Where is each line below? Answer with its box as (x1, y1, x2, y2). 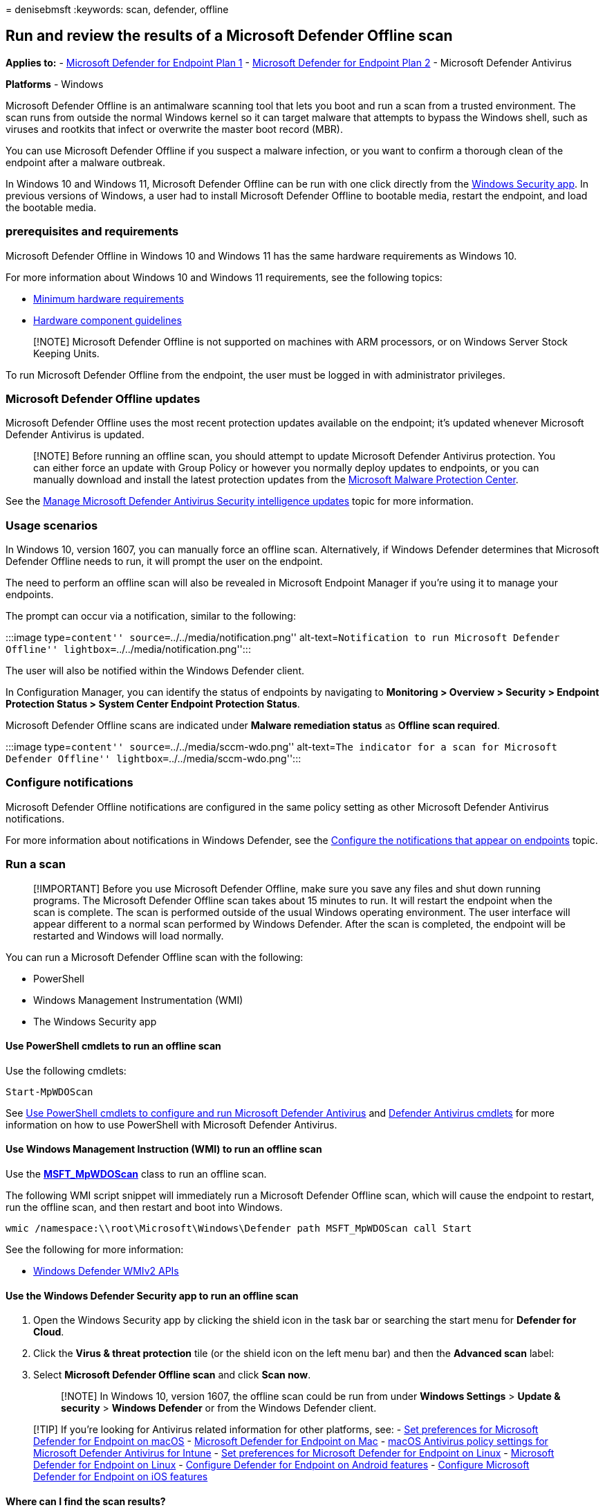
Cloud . (33, 1326, 64, 1338)
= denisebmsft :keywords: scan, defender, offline (6, 3, 229, 15)
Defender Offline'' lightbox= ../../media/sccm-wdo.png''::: (6, 753, 301, 765)
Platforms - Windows (6, 78, 104, 90)
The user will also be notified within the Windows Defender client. (6, 665, 305, 677)
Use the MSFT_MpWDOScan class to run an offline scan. (6, 1168, 267, 1180)
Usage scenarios (6, 518, 98, 532)
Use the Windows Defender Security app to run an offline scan (6, 1289, 299, 1302)
